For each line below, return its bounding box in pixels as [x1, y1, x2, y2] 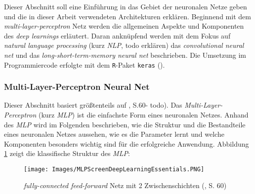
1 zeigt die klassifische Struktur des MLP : [4, 148, 130, 158]
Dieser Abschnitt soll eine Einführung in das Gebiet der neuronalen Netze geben [4, 1, 247, 11]
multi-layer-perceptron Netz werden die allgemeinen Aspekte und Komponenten [4, 21, 244, 31]
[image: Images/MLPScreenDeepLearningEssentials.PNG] [24, 166, 205, 173]
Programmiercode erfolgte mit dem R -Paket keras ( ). [4, 59, 165, 70]
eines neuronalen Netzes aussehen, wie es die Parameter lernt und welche [4, 129, 224, 139]
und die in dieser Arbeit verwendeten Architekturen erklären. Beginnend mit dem [4, 11, 251, 21]
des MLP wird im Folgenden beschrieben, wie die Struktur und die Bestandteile [4, 119, 246, 129]
